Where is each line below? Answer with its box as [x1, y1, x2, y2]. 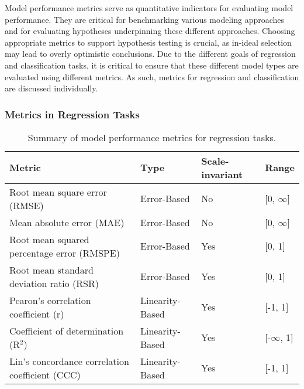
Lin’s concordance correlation [9, 354, 129, 368]
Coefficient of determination [9, 323, 124, 337]
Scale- [201, 153, 229, 168]
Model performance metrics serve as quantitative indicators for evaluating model [5, 2, 293, 13]
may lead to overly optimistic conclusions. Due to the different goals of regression [5, 47, 296, 60]
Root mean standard [9, 262, 94, 277]
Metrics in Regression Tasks [5, 107, 140, 121]
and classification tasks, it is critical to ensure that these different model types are [5, 59, 299, 71]
